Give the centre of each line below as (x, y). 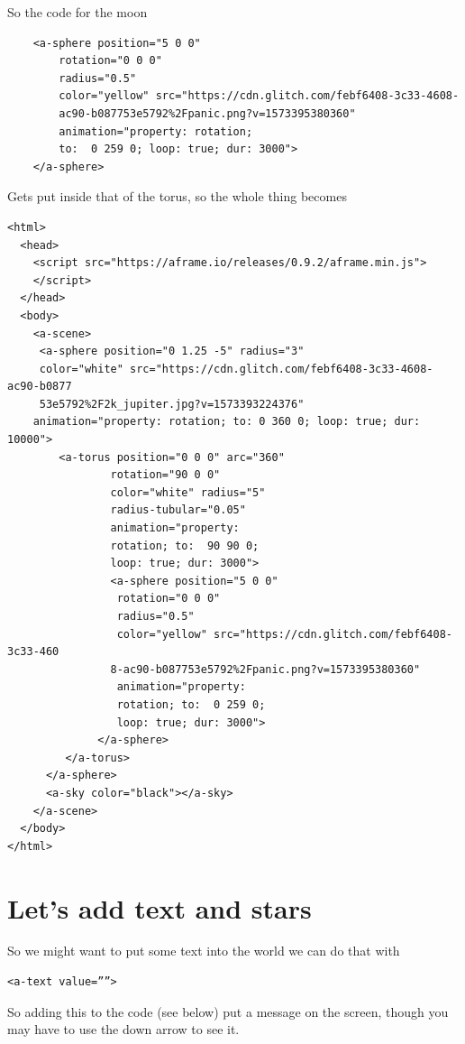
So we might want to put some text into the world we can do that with (204, 951)
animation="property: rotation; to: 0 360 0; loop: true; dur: (227, 422)
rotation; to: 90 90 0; (185, 545)
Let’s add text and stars (160, 907)
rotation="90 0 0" (165, 475)
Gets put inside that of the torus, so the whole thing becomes (177, 196)
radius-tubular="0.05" (178, 510)
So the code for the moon (77, 12)
